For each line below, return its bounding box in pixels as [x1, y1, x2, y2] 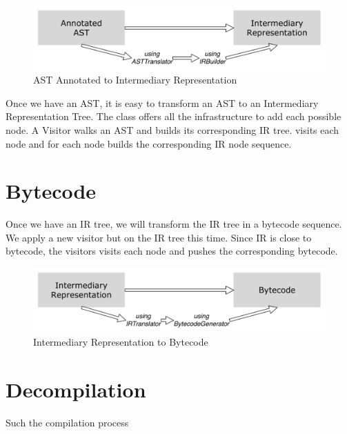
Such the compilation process [6, 415, 129, 429]
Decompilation [6, 375, 146, 403]
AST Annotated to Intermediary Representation [33, 72, 237, 87]
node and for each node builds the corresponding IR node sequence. [6, 136, 292, 150]
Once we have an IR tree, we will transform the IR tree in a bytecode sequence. [6, 217, 342, 231]
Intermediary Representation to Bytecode [33, 335, 208, 349]
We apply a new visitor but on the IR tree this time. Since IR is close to [6, 230, 312, 244]
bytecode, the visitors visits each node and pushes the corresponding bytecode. [6, 244, 338, 258]
